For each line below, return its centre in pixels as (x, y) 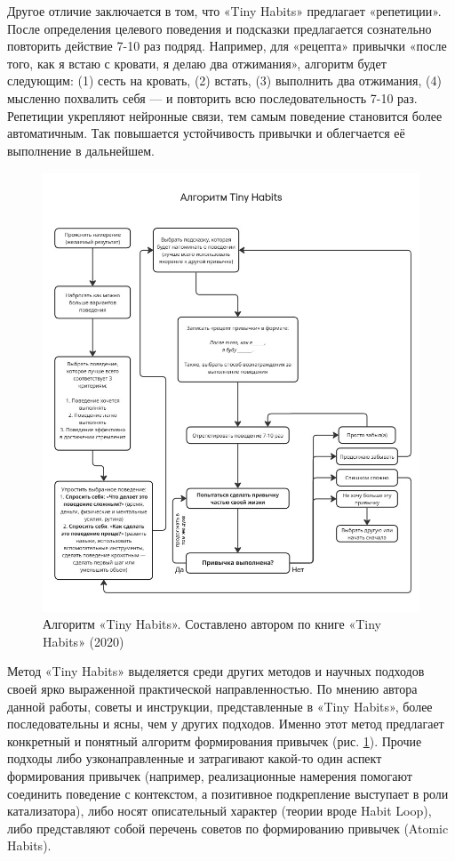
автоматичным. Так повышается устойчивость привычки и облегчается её (206, 133)
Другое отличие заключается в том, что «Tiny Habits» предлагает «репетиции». (224, 11)
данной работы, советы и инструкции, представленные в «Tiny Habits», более (220, 706)
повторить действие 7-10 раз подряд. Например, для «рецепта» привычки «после (227, 46)
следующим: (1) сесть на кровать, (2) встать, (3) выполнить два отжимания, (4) (224, 80)
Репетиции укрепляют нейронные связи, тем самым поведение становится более (225, 115)
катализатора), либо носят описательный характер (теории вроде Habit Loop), (220, 811)
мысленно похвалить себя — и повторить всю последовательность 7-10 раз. (212, 97)
